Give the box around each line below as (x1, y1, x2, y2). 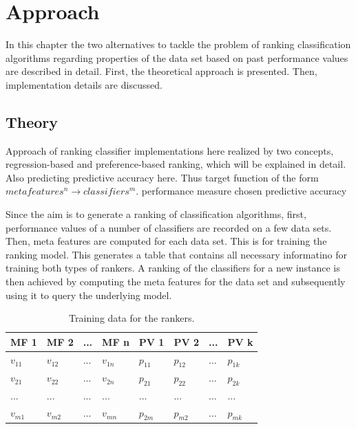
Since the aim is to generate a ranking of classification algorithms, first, (6, 207, 306, 221)
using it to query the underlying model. (6, 287, 172, 302)
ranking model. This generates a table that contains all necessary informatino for (6, 247, 348, 261)
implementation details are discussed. (6, 77, 163, 91)
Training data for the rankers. (69, 311, 195, 325)
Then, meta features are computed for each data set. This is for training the (6, 234, 327, 248)
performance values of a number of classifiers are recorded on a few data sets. (6, 220, 332, 234)
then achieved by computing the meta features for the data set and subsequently (6, 274, 346, 289)
